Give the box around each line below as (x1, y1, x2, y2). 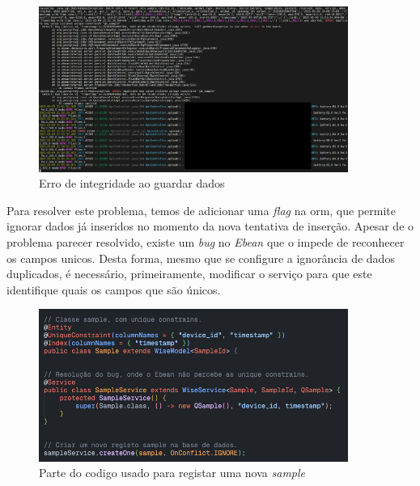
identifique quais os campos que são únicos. (6, 281, 221, 298)
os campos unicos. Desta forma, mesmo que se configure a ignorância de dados (6, 249, 395, 266)
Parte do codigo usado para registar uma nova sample (39, 464, 306, 481)
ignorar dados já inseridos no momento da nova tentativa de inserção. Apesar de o (6, 218, 414, 235)
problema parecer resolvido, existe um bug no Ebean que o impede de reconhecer (6, 233, 405, 250)
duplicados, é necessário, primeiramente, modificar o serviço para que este (6, 265, 372, 282)
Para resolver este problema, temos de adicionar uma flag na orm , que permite (6, 201, 397, 218)
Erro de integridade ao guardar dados (39, 175, 225, 192)
